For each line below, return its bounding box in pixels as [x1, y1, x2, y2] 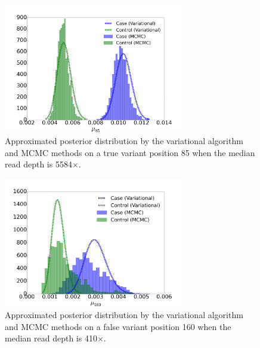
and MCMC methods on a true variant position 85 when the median [5, 146, 255, 158]
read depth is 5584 [5, 158, 72, 170]
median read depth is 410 [5, 332, 97, 344]
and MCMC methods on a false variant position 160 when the [5, 320, 231, 332]
